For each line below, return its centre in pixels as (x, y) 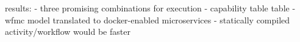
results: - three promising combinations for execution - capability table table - (150, 8)
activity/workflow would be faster (68, 31)
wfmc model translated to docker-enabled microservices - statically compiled (148, 19)
